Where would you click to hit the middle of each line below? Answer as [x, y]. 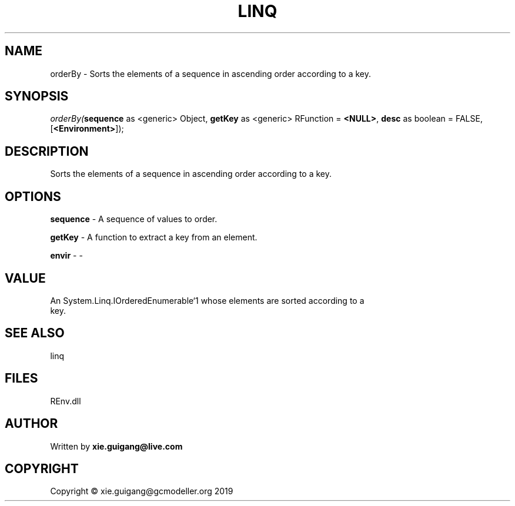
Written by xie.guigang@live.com [116, 446]
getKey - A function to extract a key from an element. [154, 237]
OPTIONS [33, 196]
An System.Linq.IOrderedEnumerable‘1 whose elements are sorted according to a [207, 300]
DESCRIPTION [47, 151]
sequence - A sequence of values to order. [134, 219]
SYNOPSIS [37, 96]
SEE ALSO [35, 333]
